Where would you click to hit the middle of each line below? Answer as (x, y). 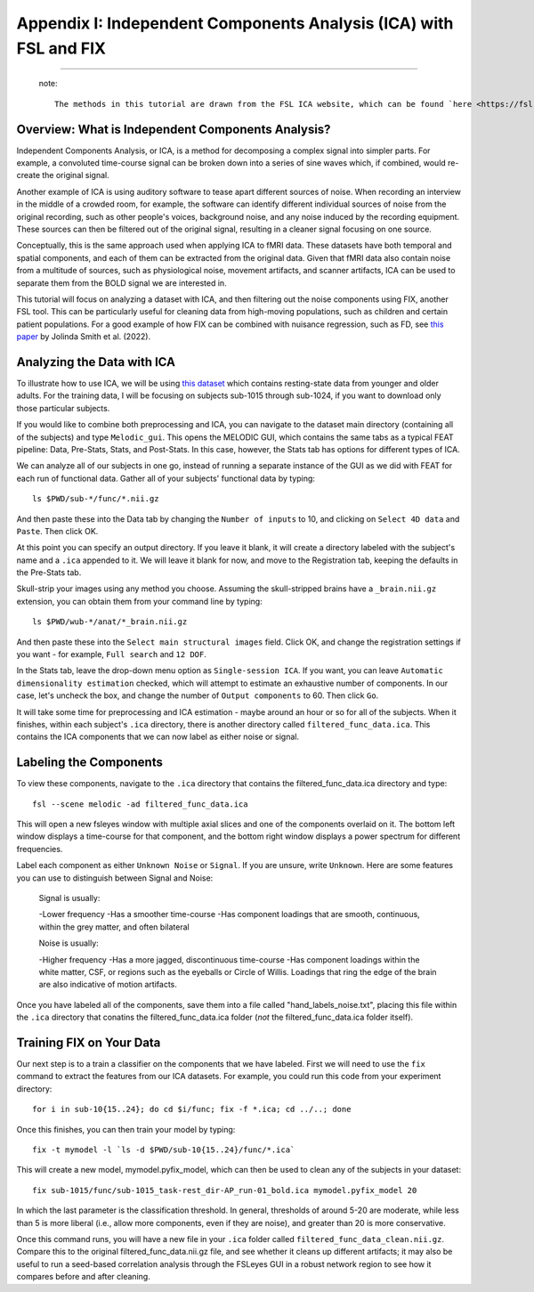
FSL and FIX (61, 48)
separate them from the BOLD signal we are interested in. (121, 283)
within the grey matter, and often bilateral (114, 927)
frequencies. (40, 849)
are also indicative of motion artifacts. (108, 985)
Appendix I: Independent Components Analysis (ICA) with (235, 23)
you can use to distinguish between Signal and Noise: (115, 878)
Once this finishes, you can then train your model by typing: (126, 1129)
